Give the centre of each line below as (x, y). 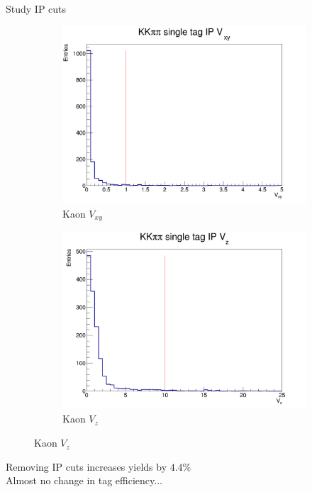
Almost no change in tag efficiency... (84, 480)
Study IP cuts (36, 9)
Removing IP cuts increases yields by (87, 466)
